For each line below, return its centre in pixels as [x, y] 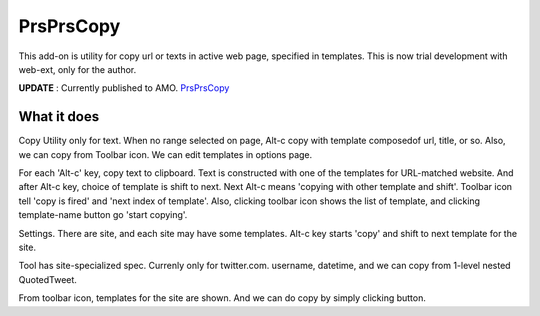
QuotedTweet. [47, 279]
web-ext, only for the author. [77, 69]
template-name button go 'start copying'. [103, 215]
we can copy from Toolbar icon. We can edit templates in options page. [165, 154]
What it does [59, 116]
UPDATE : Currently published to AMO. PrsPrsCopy [124, 88]
